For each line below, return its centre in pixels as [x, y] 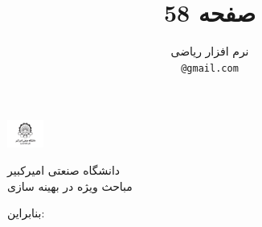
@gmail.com [210, 68]
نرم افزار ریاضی [210, 51]
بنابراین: [26, 213]
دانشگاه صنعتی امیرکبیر [64, 169]
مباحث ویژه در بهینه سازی [70, 186]
